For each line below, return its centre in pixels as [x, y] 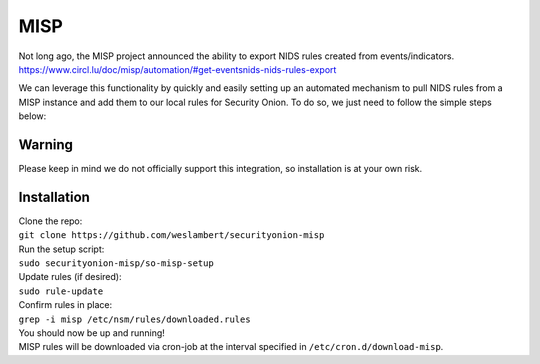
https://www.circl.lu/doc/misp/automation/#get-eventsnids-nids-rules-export [177, 69]
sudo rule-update [61, 291]
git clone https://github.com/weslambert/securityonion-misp [171, 235]
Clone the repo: [50, 221]
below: [32, 116]
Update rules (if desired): [70, 277]
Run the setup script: [61, 249]
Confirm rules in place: [65, 305]
